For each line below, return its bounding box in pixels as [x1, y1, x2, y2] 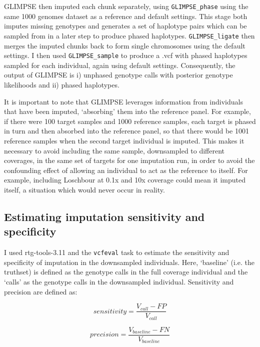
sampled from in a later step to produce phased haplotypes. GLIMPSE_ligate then [4, 30, 255, 40]
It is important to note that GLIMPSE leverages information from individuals [4, 96, 243, 106]
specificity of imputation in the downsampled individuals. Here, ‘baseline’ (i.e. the [4, 256, 254, 267]
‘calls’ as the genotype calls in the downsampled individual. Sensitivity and [4, 276, 234, 286]
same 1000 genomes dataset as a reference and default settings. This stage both [4, 10, 247, 21]
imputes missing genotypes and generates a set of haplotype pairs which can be [4, 20, 247, 31]
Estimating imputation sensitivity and [4, 208, 205, 224]
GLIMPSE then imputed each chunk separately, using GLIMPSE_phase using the [4, 1, 248, 11]
